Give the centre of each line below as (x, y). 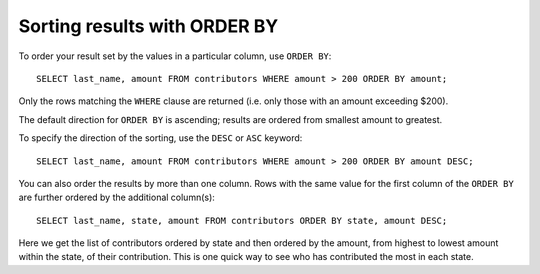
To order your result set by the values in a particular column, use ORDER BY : (175, 56)
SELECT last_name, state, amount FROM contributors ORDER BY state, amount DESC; (242, 220)
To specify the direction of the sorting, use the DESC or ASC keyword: (160, 138)
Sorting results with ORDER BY (148, 26)
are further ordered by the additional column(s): (116, 197)
